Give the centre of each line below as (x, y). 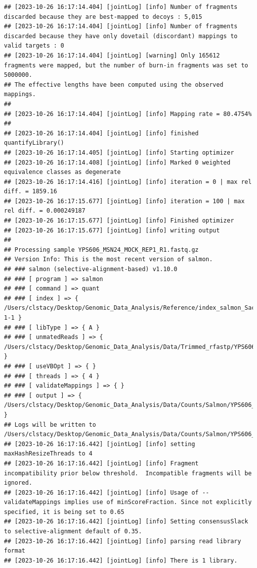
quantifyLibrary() (34, 143)
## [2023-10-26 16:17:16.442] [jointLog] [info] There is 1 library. (121, 560)
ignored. (18, 483)
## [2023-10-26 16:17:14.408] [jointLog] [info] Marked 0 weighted (117, 162)
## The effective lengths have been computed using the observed (114, 85)
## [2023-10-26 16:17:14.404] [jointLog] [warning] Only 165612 (112, 55)
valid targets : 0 (34, 46)
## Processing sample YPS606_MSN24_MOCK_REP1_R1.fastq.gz (101, 250)
